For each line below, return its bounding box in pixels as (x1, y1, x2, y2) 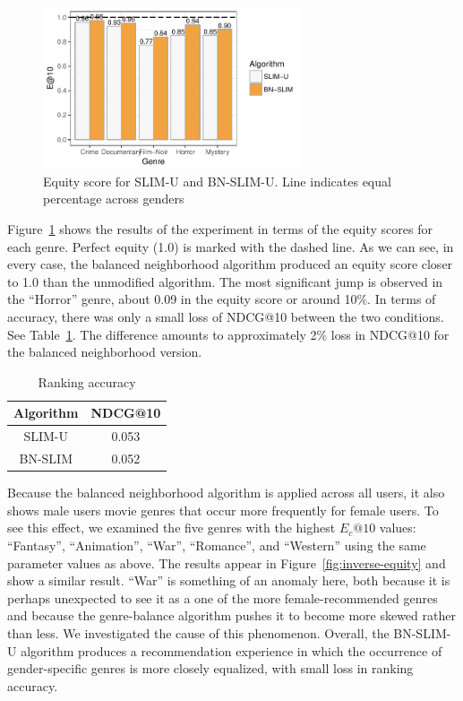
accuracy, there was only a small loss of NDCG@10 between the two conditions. (7, 307, 444, 325)
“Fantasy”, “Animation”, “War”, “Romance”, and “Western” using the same (7, 535, 426, 554)
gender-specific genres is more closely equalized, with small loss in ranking (7, 659, 414, 678)
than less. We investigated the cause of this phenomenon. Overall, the (7, 623, 390, 642)
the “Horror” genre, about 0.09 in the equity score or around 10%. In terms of (7, 290, 436, 308)
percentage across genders (43, 189, 184, 208)
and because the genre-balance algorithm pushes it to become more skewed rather (7, 606, 456, 625)
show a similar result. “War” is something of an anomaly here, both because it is (7, 571, 450, 590)
